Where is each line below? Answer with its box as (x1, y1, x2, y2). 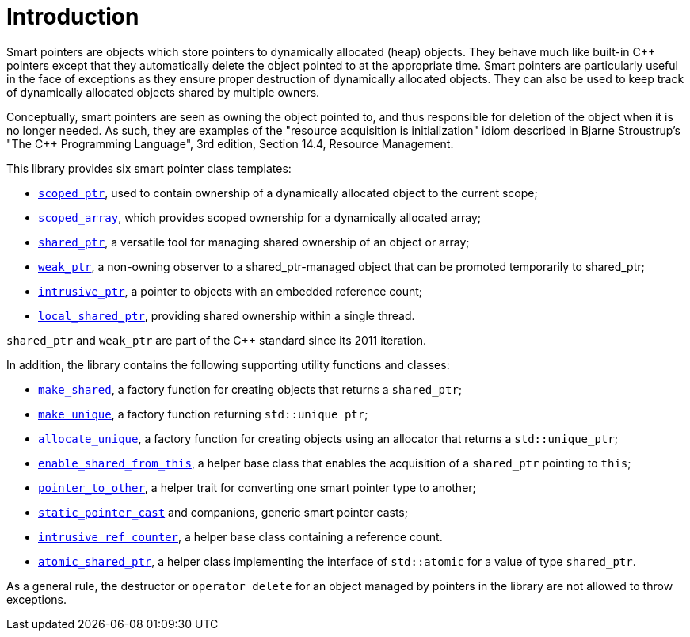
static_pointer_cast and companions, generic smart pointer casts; (38, 505, 408, 519)
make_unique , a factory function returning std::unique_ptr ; (38, 406, 368, 421)
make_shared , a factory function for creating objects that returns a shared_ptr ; (38, 382, 463, 396)
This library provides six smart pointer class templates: (6, 161, 292, 175)
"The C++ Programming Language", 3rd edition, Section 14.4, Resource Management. (6, 136, 454, 151)
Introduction (6, 3, 139, 30)
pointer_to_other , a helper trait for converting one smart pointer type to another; (38, 480, 476, 494)
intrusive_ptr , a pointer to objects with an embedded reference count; (38, 284, 422, 298)
